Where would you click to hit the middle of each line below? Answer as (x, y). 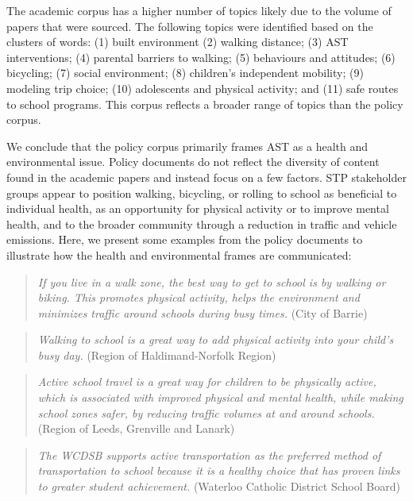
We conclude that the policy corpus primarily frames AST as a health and (187, 146)
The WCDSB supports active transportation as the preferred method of (209, 455)
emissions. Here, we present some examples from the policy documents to (185, 239)
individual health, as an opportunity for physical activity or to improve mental (198, 208)
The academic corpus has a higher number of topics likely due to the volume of (199, 10)
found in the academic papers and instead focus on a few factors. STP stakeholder (206, 177)
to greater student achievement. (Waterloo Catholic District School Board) (219, 486)
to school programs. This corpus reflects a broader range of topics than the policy (205, 104)
